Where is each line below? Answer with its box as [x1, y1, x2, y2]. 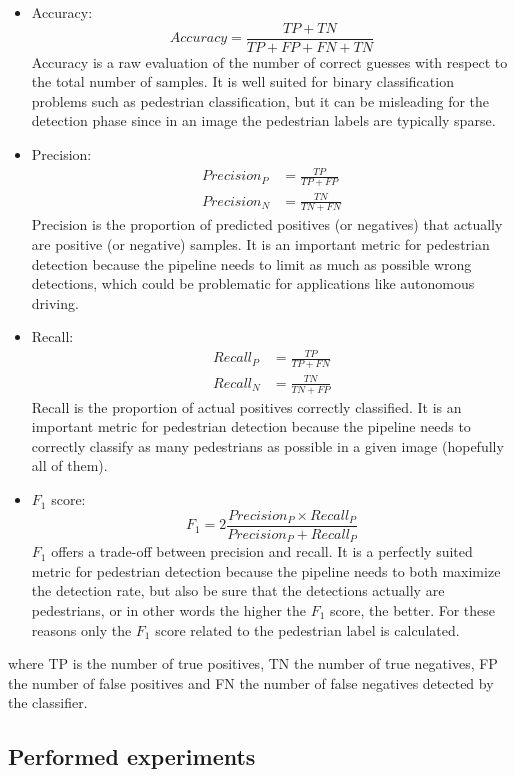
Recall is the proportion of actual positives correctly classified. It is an [31, 396, 462, 417]
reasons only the [31, 619, 132, 640]
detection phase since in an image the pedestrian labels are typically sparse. [31, 110, 496, 131]
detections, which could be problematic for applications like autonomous [31, 273, 475, 294]
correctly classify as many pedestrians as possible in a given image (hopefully [31, 435, 504, 456]
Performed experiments [8, 741, 256, 772]
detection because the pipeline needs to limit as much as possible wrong [31, 253, 472, 274]
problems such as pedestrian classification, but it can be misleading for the [31, 90, 490, 111]
